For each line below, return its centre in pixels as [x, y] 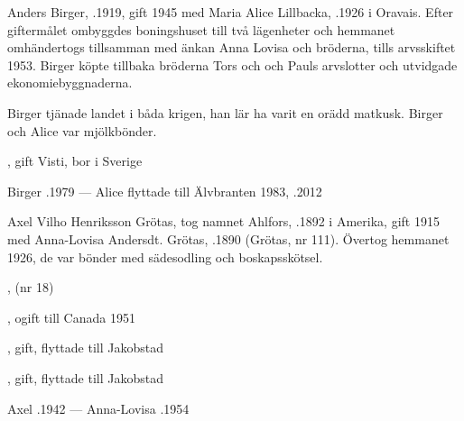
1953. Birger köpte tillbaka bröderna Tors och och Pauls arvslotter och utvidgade [232, 64]
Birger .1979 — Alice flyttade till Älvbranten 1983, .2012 [165, 191]
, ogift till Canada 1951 [71, 317]
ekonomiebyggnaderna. [70, 82]
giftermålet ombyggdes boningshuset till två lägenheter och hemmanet [201, 29]
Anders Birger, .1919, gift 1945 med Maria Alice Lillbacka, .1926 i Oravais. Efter [231, 12]
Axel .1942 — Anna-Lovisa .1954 [98, 408]
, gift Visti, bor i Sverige [75, 161]
